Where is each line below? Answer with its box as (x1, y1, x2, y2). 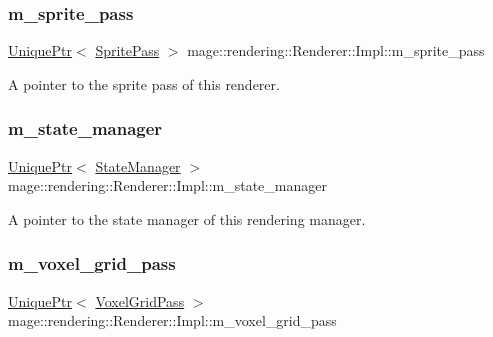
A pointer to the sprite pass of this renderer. (8, 73, 280, 94)
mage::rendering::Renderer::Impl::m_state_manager (8, 175, 327, 196)
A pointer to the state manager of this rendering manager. (8, 208, 366, 229)
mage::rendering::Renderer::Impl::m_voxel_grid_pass (8, 310, 337, 331)
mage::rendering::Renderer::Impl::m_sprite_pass (187, 40, 485, 61)
